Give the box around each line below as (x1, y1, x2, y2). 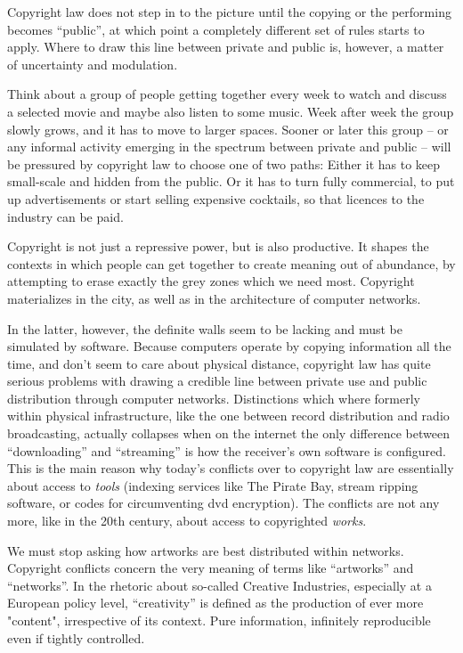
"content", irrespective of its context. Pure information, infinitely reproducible (7, 611, 431, 629)
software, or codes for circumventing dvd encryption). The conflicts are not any (7, 494, 440, 512)
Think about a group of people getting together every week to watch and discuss (7, 85, 447, 103)
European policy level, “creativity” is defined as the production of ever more (7, 593, 424, 612)
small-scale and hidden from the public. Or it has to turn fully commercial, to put (7, 172, 455, 191)
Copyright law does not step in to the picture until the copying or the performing (7, 3, 451, 20)
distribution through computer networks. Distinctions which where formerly (7, 388, 420, 407)
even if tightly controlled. (7, 628, 145, 647)
